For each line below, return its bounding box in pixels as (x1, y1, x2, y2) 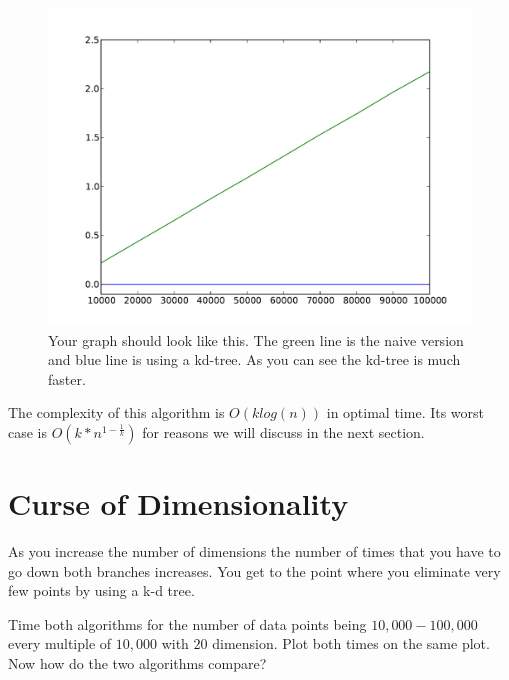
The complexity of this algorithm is (8, 402, 225, 423)
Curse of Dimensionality (8, 483, 349, 524)
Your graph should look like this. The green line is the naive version (48, 329, 464, 350)
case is (8, 421, 48, 442)
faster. (48, 368, 86, 389)
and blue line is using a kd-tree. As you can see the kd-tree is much (48, 349, 461, 370)
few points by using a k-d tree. (8, 580, 195, 601)
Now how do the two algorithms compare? (8, 653, 267, 674)
